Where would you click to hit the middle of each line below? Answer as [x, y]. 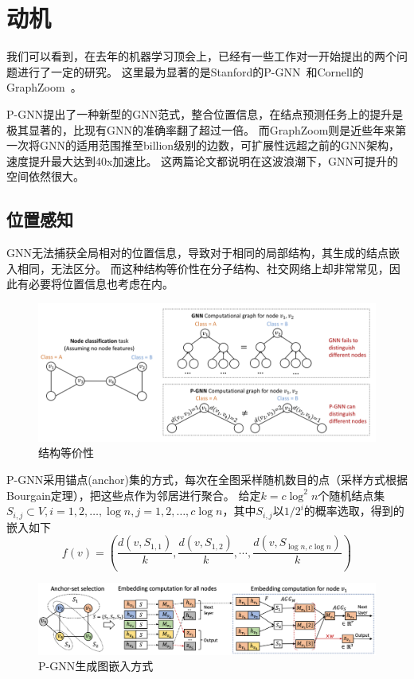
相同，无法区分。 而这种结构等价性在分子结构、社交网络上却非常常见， [203, 268]
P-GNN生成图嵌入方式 [96, 666]
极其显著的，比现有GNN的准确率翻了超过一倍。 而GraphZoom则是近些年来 [201, 129]
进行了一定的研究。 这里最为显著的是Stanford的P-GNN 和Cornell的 [190, 71]
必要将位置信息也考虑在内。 [101, 284]
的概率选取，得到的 [354, 511]
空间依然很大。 [45, 176]
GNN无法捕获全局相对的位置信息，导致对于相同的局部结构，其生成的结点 [197, 253]
